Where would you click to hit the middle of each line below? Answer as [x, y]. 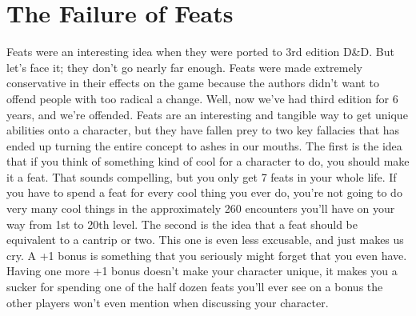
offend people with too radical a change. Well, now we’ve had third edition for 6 [202, 98]
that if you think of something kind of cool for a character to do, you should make [208, 161]
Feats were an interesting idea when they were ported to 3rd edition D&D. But [200, 52]
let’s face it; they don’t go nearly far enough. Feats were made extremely [184, 67]
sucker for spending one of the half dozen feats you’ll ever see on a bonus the [195, 287]
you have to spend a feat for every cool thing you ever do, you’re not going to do [204, 192]
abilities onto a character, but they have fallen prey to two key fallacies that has [203, 130]
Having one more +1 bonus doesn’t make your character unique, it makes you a [202, 271]
